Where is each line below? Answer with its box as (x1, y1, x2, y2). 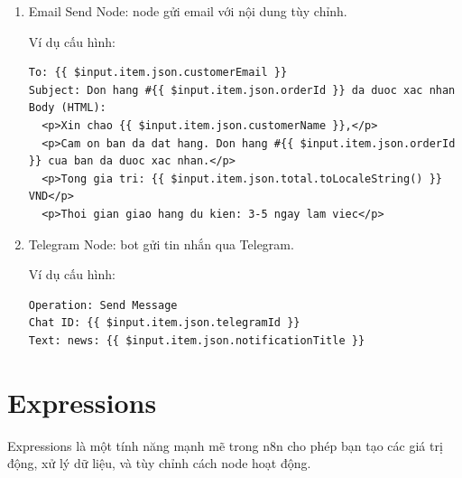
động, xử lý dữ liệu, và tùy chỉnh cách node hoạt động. (7, 454, 311, 473)
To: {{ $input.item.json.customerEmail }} (28, 66, 288, 80)
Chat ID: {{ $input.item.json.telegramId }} (28, 316, 300, 330)
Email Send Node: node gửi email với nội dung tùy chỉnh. (28, 2, 347, 20)
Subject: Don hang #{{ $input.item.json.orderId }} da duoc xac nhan (28, 83, 456, 97)
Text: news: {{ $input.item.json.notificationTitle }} (28, 333, 365, 347)
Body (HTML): (28, 101, 106, 115)
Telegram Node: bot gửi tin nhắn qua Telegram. (28, 234, 294, 253)
